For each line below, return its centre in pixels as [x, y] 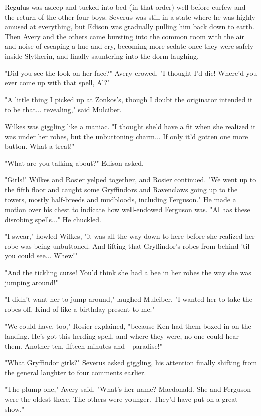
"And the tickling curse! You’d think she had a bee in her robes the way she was [128, 273]
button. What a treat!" [40, 146]
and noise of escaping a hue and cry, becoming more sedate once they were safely [129, 46]
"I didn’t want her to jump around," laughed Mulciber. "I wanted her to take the [128, 299]
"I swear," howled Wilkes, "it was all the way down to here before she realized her [130, 236]
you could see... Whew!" [41, 255]
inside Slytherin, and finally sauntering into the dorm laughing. [102, 56]
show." [15, 409]
